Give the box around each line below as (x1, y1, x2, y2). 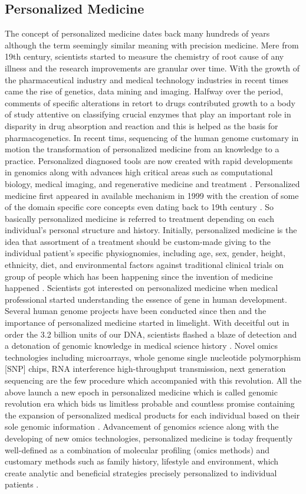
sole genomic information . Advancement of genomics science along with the (5, 420, 279, 433)
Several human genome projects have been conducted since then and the (5, 305, 266, 317)
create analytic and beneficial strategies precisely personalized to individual (5, 466, 277, 479)
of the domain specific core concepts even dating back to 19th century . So (5, 201, 274, 213)
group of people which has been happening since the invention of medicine (5, 270, 273, 282)
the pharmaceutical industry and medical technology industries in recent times (5, 73, 289, 86)
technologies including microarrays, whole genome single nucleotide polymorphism (5, 351, 301, 363)
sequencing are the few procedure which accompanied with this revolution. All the (5, 374, 302, 387)
